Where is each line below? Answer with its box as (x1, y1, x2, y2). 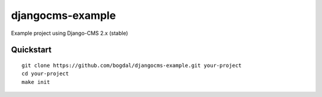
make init (21, 79, 50, 85)
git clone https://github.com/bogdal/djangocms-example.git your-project (21, 62, 242, 69)
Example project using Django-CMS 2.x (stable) (11, 30, 128, 37)
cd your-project (21, 70, 69, 77)
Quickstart (11, 45, 52, 55)
